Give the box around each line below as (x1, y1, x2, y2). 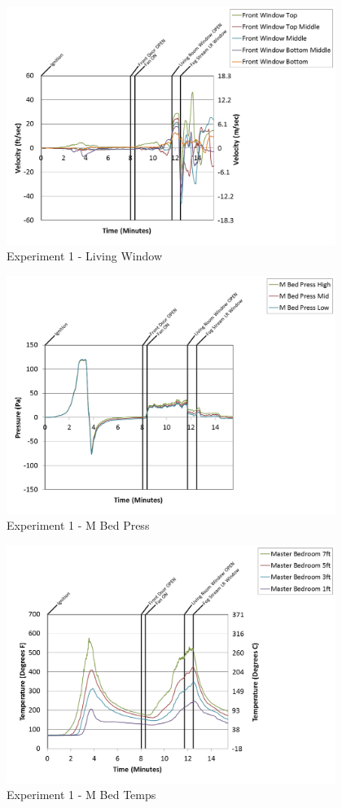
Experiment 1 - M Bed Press (7, 517, 150, 534)
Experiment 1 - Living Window (7, 247, 163, 264)
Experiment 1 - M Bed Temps (7, 786, 156, 803)
